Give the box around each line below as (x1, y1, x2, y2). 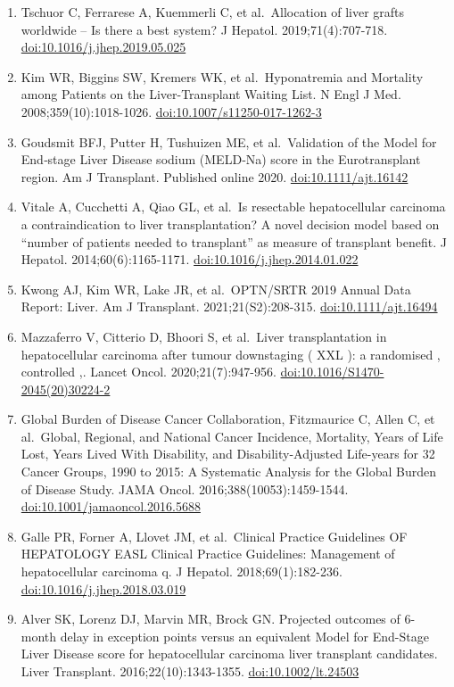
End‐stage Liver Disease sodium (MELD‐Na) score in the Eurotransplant (21, 150, 421, 169)
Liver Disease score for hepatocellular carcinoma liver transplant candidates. (21, 644, 438, 663)
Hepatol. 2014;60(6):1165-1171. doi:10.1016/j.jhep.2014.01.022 (21, 250, 359, 269)
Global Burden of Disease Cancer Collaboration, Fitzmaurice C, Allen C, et (21, 410, 435, 428)
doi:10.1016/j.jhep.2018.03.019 (21, 579, 186, 598)
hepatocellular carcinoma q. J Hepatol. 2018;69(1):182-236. (21, 562, 343, 581)
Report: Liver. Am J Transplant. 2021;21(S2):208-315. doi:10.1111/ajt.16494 (21, 297, 438, 316)
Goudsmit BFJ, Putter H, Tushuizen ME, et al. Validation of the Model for (21, 132, 437, 151)
